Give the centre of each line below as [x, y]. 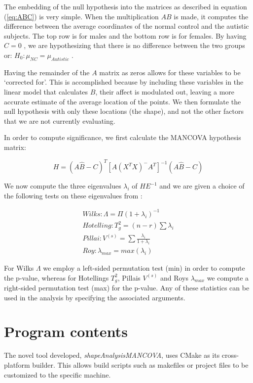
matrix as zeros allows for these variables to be [170, 72]
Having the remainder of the [47, 72]
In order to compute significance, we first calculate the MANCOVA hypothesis [123, 137]
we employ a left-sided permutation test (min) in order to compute [144, 268]
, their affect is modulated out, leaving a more [165, 91]
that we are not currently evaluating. [60, 120]
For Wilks [19, 268]
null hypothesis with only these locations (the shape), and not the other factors [124, 111]
